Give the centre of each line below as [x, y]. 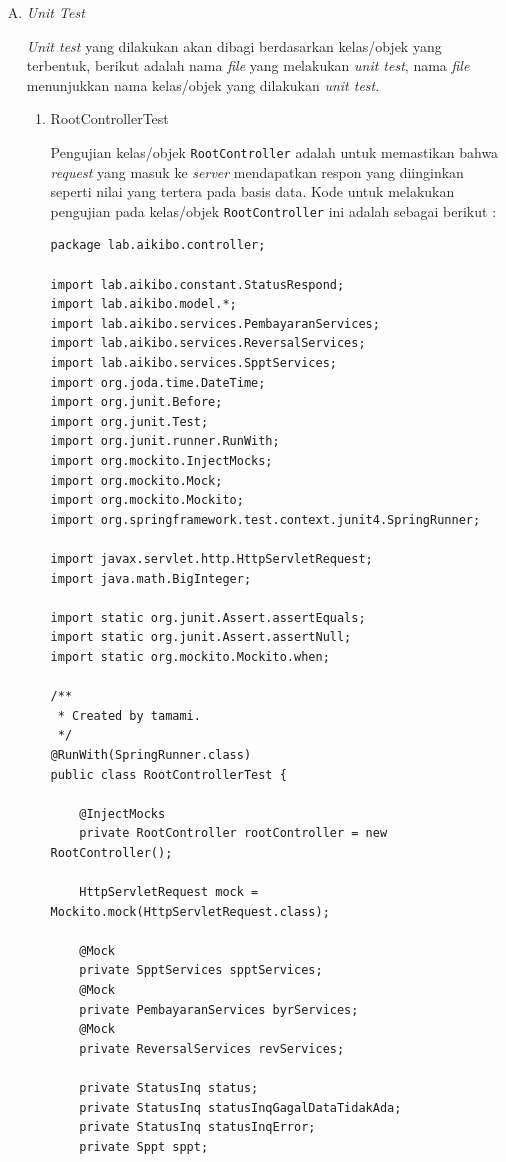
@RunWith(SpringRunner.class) [151, 754]
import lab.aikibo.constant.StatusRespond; [197, 284]
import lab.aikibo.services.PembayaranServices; [215, 323]
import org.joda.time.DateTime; [158, 382]
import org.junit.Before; [136, 402]
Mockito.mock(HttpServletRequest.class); [190, 911]
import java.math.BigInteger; [151, 578]
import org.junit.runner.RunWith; [165, 441]
